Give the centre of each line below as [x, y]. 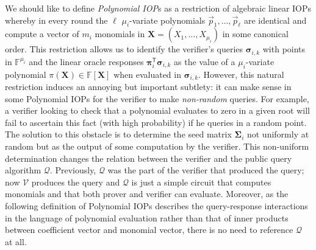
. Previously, [73, 170]
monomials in [120, 34]
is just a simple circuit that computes [201, 182]
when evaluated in [147, 74]
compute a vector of [42, 34]
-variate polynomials [167, 20]
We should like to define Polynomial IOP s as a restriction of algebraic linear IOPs [158, 8]
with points [284, 49]
